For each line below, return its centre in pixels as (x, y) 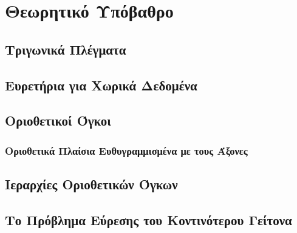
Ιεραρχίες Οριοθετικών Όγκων (91, 184)
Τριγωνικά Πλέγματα (66, 49)
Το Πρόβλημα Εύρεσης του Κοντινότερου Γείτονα (148, 219)
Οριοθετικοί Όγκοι (58, 120)
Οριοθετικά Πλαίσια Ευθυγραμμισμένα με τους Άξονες (126, 150)
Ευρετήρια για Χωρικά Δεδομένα (101, 85)
